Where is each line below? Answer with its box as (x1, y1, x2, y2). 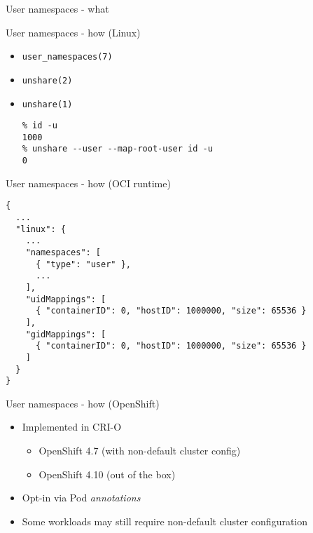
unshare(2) (22, 75, 73, 86)
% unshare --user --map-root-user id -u (22, 144, 213, 154)
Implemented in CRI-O (22, 419, 122, 434)
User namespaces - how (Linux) (6, 25, 141, 39)
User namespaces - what (6, 1, 109, 15)
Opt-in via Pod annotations (22, 490, 141, 505)
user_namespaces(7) (22, 52, 113, 62)
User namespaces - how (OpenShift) (6, 396, 160, 410)
